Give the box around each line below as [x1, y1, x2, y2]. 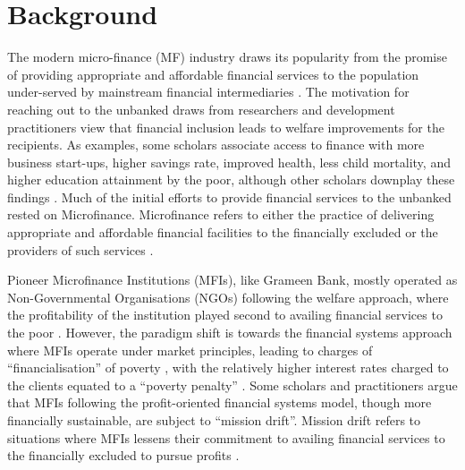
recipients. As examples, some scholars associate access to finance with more [7, 135, 425, 154]
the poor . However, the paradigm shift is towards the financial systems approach [7, 323, 452, 342]
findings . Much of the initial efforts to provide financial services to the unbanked [7, 187, 452, 206]
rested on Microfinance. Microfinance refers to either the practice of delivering [7, 205, 435, 224]
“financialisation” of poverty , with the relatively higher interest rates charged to [7, 358, 449, 377]
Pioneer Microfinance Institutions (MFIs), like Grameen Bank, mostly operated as [7, 270, 458, 289]
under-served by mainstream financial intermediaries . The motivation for [7, 82, 410, 101]
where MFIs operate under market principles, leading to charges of [7, 340, 373, 359]
